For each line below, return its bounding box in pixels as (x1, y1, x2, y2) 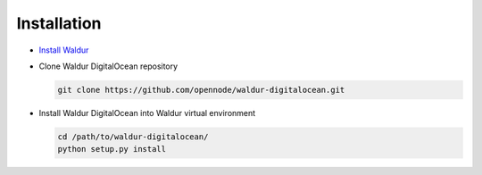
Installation (16, 13, 102, 33)
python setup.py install (57, 144, 167, 154)
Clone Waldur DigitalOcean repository (38, 61, 179, 71)
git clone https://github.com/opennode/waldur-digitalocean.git (57, 85, 345, 95)
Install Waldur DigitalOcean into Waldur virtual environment (38, 107, 256, 118)
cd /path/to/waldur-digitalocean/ (57, 131, 209, 142)
